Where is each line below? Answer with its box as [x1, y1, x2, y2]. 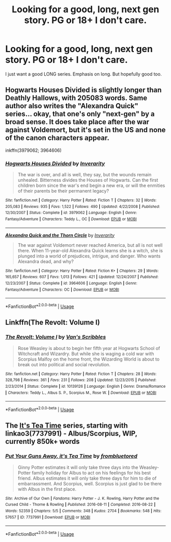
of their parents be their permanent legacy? [17, 188, 109, 194]
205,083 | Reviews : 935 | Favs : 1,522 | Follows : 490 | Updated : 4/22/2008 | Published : [5, 204, 160, 209]
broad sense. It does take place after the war [5, 117, 150, 126]
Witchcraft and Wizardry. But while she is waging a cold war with [17, 350, 154, 357]
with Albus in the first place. [17, 486, 76, 492]
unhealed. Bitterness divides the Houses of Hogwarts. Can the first [17, 177, 159, 183]
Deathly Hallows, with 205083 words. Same [5, 93, 148, 103]
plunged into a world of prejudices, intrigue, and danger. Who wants [17, 253, 161, 259]
